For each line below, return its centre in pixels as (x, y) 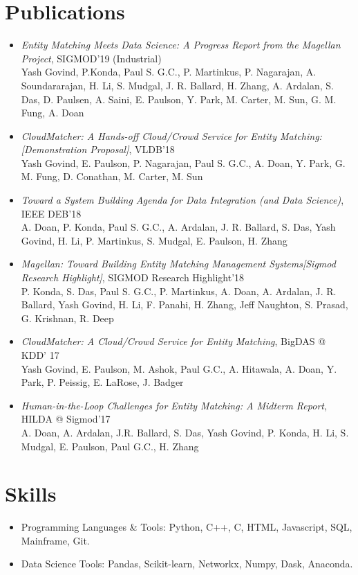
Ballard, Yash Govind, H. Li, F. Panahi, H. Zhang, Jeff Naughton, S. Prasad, (185, 304)
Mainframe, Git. (55, 540)
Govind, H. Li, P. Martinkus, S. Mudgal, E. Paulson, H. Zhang (154, 240)
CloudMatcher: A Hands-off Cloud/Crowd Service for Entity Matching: (171, 135)
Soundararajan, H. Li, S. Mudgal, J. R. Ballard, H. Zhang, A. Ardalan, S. (177, 85)
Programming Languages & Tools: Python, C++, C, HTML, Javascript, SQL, (187, 527)
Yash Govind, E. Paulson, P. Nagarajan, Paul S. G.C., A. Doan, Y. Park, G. (183, 162)
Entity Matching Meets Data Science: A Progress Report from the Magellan (181, 45)
